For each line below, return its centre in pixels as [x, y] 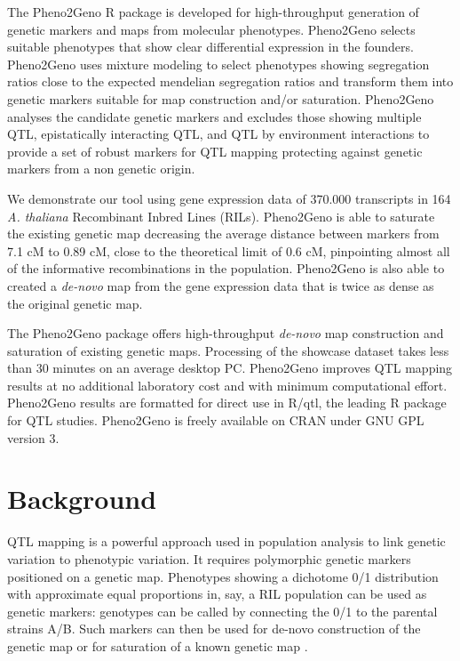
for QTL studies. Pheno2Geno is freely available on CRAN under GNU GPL [216, 420]
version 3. [33, 437]
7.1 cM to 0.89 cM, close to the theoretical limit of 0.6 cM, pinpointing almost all [229, 250]
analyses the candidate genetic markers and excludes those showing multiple [214, 116]
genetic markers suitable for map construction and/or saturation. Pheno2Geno [221, 98]
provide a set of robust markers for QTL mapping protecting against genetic [215, 151]
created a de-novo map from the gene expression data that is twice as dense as [221, 285]
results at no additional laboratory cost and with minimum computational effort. [227, 385]
